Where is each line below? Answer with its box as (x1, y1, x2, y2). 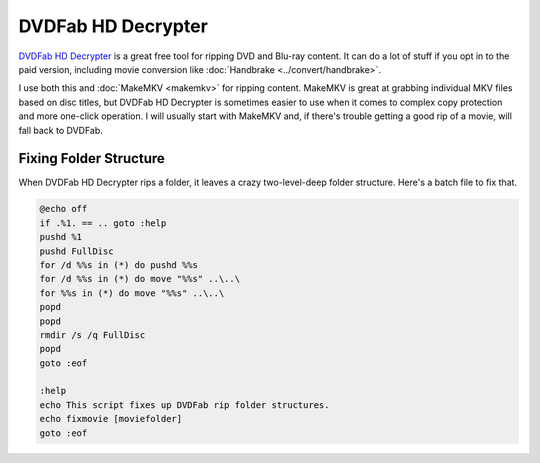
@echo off (39, 203, 88, 215)
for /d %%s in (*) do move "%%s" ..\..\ (39, 273, 240, 285)
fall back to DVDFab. (18, 124, 104, 136)
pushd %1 (39, 231, 83, 243)
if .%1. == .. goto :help (39, 217, 167, 229)
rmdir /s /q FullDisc (39, 329, 146, 340)
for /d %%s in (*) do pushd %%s (39, 259, 199, 270)
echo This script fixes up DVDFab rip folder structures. (39, 399, 330, 410)
